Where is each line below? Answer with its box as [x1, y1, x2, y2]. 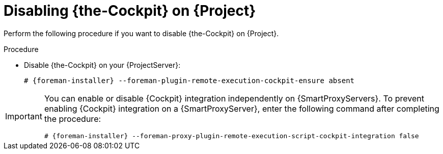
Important [5, 111, 42, 122]
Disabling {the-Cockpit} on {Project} [4, 2, 256, 19]
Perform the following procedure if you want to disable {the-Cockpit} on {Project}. [4, 29, 279, 38]
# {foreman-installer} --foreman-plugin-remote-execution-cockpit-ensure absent [24, 76, 355, 85]
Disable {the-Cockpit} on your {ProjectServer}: [24, 60, 181, 69]
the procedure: [44, 113, 101, 124]
